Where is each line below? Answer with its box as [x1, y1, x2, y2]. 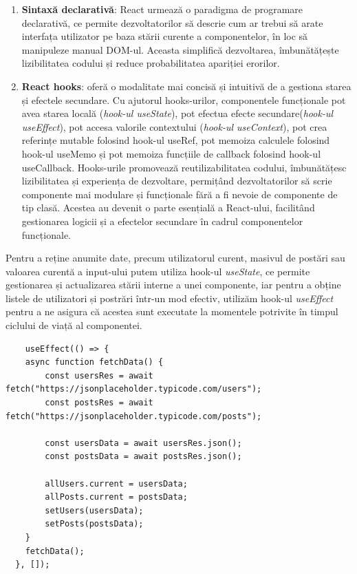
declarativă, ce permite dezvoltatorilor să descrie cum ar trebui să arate [21, 15, 323, 30]
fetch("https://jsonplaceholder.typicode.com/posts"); [6, 411, 262, 421]
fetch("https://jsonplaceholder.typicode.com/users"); [6, 384, 262, 394]
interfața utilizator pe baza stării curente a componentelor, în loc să [21, 29, 308, 43]
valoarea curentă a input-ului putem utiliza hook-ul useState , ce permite [6, 264, 310, 278]
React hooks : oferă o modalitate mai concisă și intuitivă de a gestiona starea [21, 78, 351, 93]
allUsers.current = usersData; [45, 478, 188, 489]
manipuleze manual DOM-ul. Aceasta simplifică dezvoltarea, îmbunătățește [21, 42, 339, 56]
